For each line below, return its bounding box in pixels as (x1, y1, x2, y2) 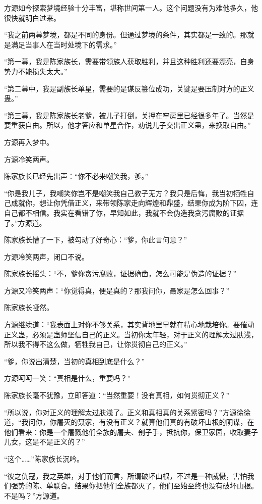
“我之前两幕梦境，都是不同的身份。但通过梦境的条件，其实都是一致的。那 (4, 29, 247, 40)
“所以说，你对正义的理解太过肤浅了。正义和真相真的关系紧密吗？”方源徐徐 (4, 407, 251, 417)
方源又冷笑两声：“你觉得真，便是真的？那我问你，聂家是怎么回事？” (4, 285, 230, 295)
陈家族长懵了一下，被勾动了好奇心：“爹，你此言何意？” (4, 234, 187, 245)
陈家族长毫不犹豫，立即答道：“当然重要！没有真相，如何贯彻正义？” (4, 390, 230, 400)
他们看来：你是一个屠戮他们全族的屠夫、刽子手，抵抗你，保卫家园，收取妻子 (4, 426, 258, 437)
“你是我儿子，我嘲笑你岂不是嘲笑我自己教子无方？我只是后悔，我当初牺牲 (4, 187, 247, 198)
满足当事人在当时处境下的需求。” (11, 39, 117, 49)
